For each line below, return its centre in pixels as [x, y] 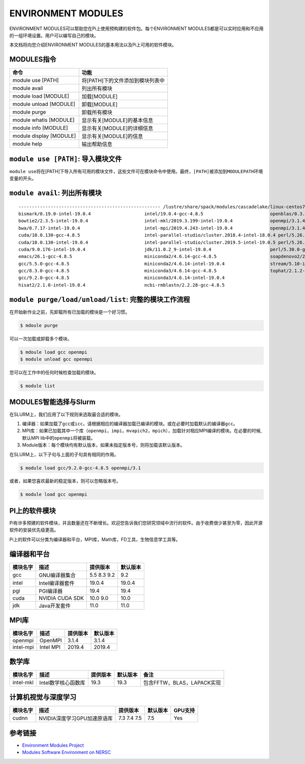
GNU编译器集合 [57, 575]
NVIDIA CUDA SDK [61, 598]
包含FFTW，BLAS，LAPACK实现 [182, 683]
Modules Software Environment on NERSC [67, 752]
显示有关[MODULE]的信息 [112, 136]
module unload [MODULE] [44, 104]
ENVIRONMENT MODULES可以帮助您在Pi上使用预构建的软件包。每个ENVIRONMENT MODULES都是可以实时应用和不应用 [136, 29]
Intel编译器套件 [57, 583]
